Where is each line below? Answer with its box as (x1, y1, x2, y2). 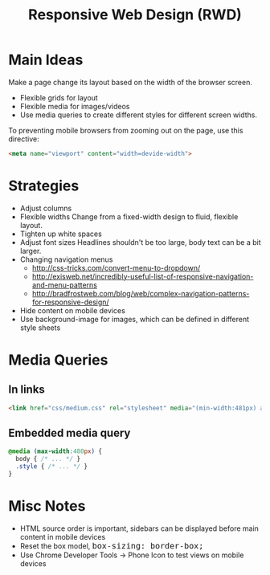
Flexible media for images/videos (19, 101, 130, 111)
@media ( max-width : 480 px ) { (8, 447, 103, 455)
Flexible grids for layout (19, 92, 98, 102)
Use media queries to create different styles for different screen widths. (19, 110, 258, 120)
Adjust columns (19, 203, 72, 213)
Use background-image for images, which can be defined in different (19, 314, 250, 324)
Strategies (8, 177, 80, 194)
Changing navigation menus (19, 255, 113, 264)
